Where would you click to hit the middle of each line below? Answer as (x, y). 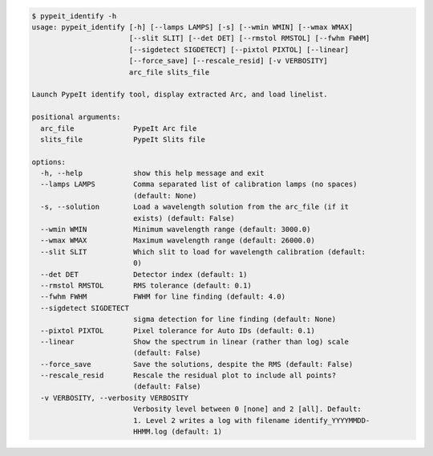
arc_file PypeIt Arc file (119, 128)
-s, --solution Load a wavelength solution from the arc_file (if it (194, 207)
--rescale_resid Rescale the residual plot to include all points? (188, 376)
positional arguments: (76, 117)
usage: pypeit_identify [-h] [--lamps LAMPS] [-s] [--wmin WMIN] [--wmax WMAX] (192, 27)
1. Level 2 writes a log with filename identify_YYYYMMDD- (251, 420)
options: (49, 162)
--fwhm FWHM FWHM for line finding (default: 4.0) (163, 297)
